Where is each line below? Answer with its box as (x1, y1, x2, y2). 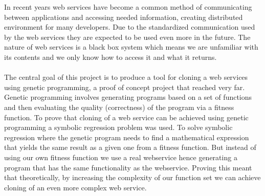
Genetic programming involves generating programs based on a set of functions (4, 92, 252, 102)
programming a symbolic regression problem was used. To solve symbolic (4, 122, 233, 133)
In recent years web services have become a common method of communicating (4, 2, 252, 12)
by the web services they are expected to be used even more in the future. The (4, 31, 251, 42)
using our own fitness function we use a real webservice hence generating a (4, 151, 237, 162)
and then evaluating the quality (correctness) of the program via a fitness (4, 101, 234, 112)
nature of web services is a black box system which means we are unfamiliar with (4, 41, 258, 52)
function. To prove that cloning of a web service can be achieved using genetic (4, 112, 249, 122)
